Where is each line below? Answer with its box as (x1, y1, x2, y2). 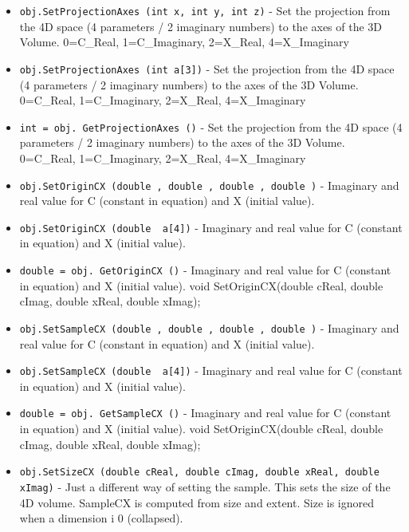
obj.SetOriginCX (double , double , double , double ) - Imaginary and (19, 176, 399, 193)
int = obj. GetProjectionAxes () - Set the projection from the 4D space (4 (19, 118, 403, 135)
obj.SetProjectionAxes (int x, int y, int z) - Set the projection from (19, 2, 391, 18)
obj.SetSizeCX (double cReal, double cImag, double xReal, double (19, 467, 380, 479)
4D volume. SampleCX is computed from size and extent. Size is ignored (19, 494, 374, 510)
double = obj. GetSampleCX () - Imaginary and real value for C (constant (19, 404, 391, 421)
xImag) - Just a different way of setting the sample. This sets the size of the (19, 478, 391, 495)
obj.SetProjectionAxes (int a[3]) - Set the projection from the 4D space (19, 60, 395, 77)
